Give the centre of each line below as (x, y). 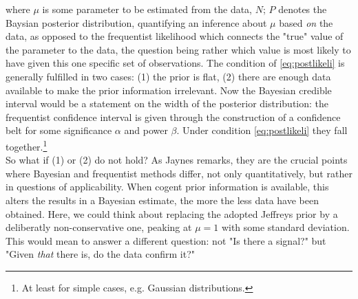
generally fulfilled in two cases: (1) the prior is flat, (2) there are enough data (168, 76)
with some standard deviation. (285, 227)
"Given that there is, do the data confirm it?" (101, 254)
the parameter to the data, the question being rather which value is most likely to (178, 49)
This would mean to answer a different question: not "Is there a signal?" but (166, 240)
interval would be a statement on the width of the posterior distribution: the (167, 103)
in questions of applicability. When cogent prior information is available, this (167, 187)
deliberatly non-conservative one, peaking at (99, 227)
